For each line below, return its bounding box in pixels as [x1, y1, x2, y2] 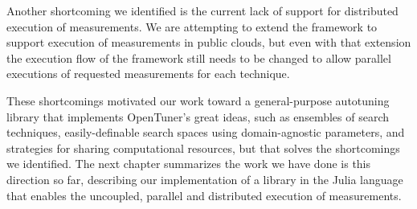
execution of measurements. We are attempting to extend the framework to [6, 18, 378, 35]
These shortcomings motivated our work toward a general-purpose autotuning [6, 92, 390, 109]
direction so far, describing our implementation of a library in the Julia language [6, 170, 403, 187]
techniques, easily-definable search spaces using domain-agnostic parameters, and [6, 124, 405, 141]
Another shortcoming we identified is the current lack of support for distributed [6, 2, 399, 18]
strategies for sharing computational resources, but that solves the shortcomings [6, 139, 400, 156]
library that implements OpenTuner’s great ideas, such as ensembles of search [6, 108, 389, 125]
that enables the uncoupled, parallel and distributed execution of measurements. [6, 186, 402, 203]
